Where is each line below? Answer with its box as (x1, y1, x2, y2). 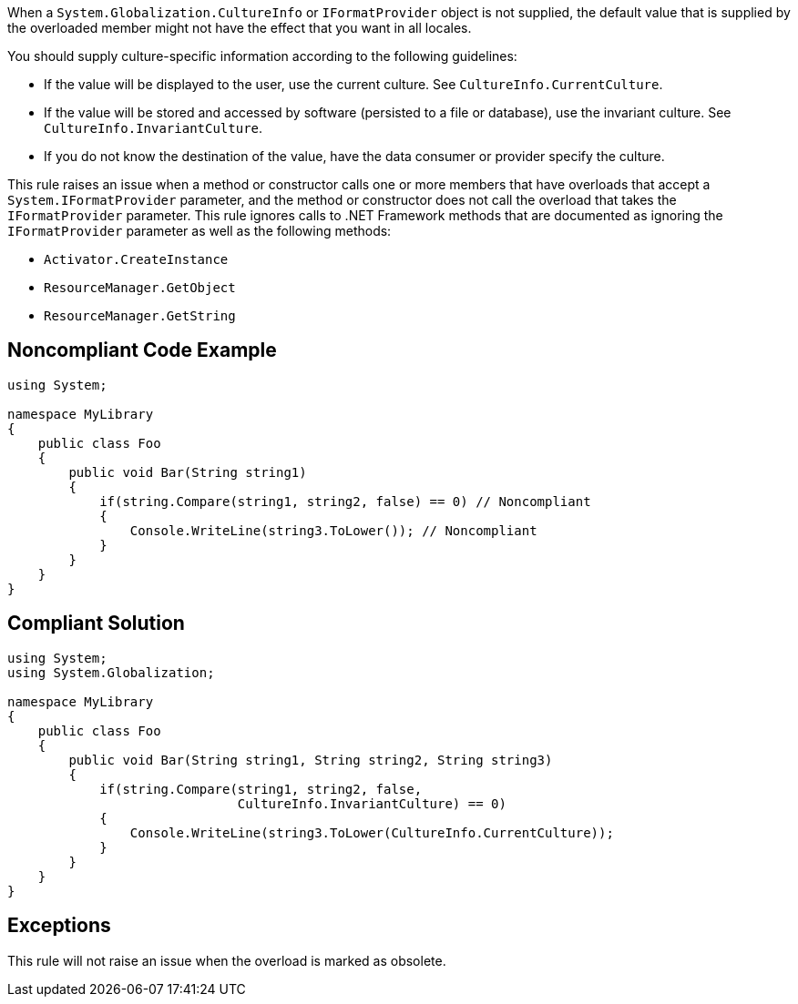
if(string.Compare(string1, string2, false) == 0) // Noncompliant (99, 493, 591, 509)
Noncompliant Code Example (7, 339, 277, 362)
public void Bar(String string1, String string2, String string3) (68, 752, 553, 767)
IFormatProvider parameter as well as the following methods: (7, 223, 392, 238)
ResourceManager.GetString (44, 309, 236, 323)
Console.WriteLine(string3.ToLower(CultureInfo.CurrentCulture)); (129, 825, 614, 840)
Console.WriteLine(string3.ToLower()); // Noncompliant (129, 522, 537, 538)
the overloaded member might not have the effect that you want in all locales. (7, 20, 472, 35)
